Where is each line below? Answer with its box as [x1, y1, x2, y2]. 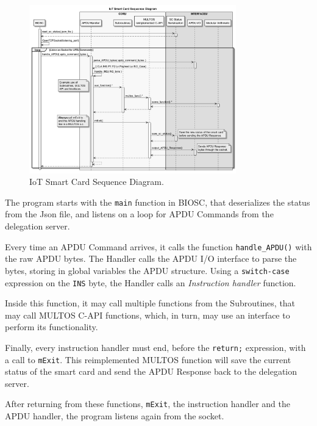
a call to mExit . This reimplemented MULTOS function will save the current [5, 353, 291, 366]
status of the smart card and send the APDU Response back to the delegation [5, 365, 297, 378]
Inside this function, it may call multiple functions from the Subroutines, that [5, 297, 296, 309]
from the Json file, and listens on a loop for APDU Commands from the [5, 208, 274, 220]
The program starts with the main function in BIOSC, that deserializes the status [5, 195, 310, 208]
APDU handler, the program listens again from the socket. [5, 410, 224, 422]
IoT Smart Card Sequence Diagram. [29, 175, 164, 188]
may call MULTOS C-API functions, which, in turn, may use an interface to [5, 308, 290, 321]
